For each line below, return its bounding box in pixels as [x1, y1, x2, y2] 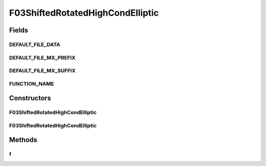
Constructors [9, 94, 51, 103]
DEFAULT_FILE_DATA [9, 41, 61, 48]
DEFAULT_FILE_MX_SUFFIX [9, 67, 76, 74]
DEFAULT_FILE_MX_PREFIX [9, 54, 76, 61]
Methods [9, 136, 37, 144]
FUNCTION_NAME [9, 80, 54, 87]
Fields [9, 26, 29, 34]
